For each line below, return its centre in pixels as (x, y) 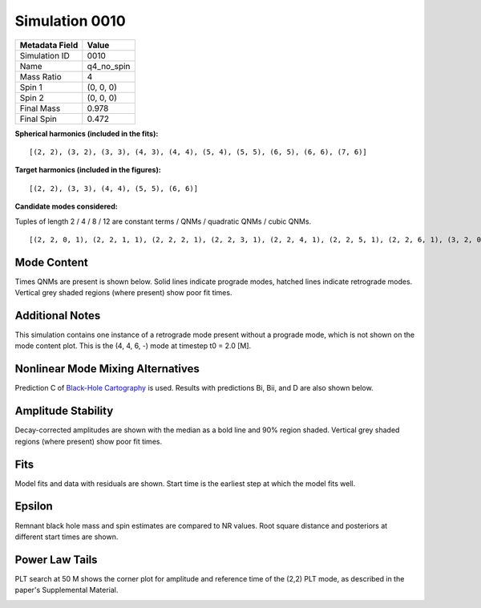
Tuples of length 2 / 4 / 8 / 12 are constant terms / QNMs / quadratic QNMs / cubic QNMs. (163, 221)
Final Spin (38, 119)
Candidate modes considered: (66, 207)
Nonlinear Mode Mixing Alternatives (107, 369)
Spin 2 (32, 98)
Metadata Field (49, 45)
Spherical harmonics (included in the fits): (87, 133)
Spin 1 (31, 87)
